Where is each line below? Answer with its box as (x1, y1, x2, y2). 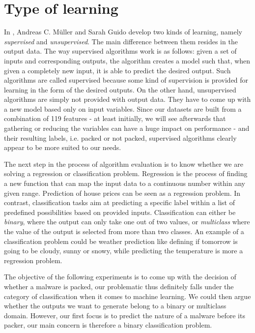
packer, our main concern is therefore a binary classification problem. (4, 320, 212, 330)
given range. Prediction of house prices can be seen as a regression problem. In (4, 187, 241, 198)
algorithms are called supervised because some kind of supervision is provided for (4, 75, 249, 85)
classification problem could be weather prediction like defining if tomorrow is (4, 236, 238, 246)
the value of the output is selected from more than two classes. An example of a (4, 226, 244, 236)
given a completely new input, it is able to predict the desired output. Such (4, 65, 231, 75)
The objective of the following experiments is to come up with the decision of (4, 272, 236, 282)
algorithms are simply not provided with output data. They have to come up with (4, 94, 251, 104)
